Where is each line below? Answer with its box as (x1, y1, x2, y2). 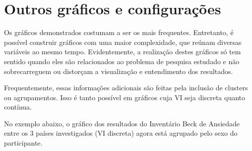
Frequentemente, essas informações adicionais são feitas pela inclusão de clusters (4, 82, 248, 93)
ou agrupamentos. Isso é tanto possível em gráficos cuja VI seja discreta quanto (4, 92, 246, 102)
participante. (4, 138, 43, 148)
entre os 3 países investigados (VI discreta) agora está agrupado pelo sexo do (4, 128, 238, 138)
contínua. (4, 102, 32, 112)
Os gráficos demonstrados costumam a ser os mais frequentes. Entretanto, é (4, 27, 234, 38)
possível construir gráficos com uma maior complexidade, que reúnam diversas (4, 37, 242, 47)
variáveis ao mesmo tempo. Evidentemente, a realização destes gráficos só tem (4, 46, 241, 57)
